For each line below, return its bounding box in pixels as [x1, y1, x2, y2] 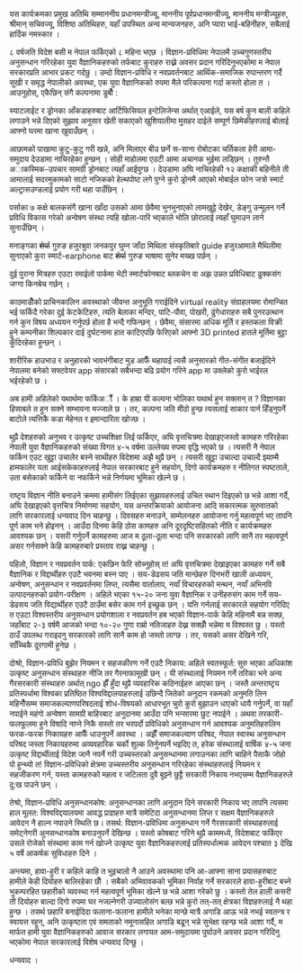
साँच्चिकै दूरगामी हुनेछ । [9, 640, 77, 650]
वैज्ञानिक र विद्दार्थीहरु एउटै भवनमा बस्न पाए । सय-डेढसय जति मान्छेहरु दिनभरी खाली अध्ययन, [9, 569, 273, 580]
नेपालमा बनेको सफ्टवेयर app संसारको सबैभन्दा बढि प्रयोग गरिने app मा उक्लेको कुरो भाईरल [9, 365, 269, 375]
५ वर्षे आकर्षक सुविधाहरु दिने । [9, 848, 97, 859]
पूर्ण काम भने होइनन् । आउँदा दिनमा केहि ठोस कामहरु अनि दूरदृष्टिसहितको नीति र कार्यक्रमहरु [9, 520, 272, 531]
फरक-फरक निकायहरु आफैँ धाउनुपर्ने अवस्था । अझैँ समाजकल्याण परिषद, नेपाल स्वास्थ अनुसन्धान [9, 729, 286, 739]
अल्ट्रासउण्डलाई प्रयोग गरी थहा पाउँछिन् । [9, 185, 125, 194]
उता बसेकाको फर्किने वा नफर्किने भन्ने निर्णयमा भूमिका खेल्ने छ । [9, 473, 186, 482]
